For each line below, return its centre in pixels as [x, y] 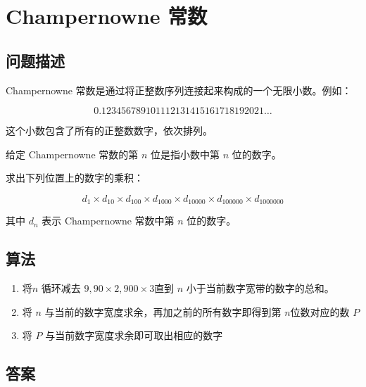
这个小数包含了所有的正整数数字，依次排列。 [109, 131]
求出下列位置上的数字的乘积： [75, 178]
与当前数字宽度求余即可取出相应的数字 [134, 335]
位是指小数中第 [185, 154]
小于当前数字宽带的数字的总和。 [260, 288]
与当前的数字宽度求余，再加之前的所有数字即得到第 [163, 311]
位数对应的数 [320, 311]
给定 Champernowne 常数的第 [72, 154]
